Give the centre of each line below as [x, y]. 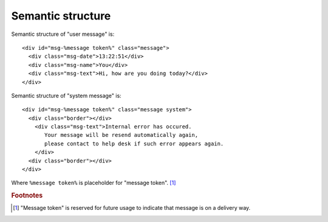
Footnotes [27, 196]
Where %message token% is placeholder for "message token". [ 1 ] [94, 183]
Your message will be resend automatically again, [121, 135]
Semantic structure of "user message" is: [63, 34]
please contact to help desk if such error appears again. [134, 144]
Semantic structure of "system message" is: [66, 95]
